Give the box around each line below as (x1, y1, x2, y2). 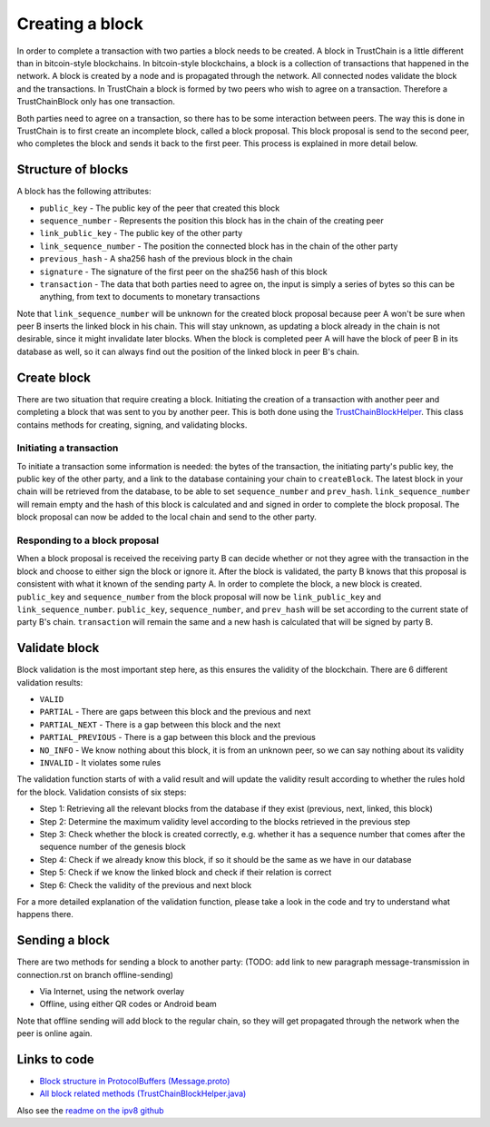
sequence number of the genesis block (39, 841, 186, 853)
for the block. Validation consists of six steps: (16, 786, 187, 797)
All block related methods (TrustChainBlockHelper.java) (39, 1088, 247, 1099)
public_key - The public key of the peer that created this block (39, 203, 280, 213)
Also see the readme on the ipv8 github (16, 1104, 164, 1116)
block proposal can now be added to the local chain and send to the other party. (16, 511, 318, 522)
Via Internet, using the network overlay (39, 985, 185, 996)
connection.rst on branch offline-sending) (16, 969, 174, 980)
